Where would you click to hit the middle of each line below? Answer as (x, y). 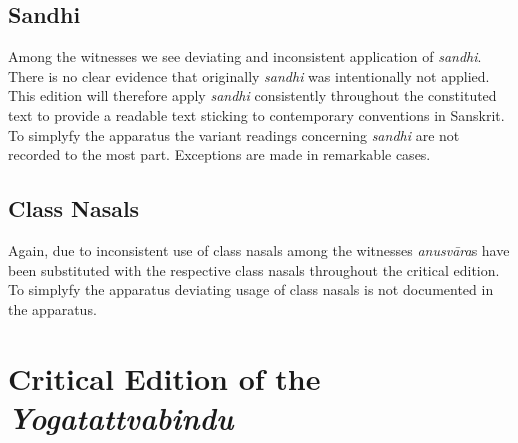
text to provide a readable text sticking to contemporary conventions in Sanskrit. (256, 114)
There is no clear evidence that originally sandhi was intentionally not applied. (249, 75)
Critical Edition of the (164, 377)
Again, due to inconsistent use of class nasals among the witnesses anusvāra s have (259, 249)
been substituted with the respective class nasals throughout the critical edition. (254, 269)
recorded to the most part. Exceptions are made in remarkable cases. (219, 154)
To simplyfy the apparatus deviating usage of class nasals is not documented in (251, 289)
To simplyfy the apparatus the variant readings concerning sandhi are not (234, 134)
